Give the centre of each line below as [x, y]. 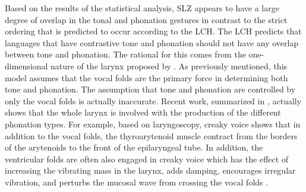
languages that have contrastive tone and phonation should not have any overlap [152, 42]
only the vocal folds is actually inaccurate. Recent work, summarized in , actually [153, 100]
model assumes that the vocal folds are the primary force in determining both [146, 77]
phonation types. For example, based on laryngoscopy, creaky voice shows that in [153, 124]
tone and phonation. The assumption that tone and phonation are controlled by [150, 89]
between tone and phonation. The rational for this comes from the [125, 54]
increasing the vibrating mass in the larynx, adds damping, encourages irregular [150, 170]
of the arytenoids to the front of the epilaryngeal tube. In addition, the [134, 147]
